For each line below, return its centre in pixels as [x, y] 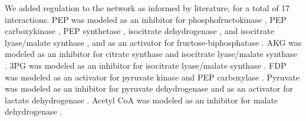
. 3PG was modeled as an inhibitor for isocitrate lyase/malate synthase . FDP [146, 65]
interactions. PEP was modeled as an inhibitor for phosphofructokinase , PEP [146, 19]
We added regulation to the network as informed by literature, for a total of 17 [147, 8]
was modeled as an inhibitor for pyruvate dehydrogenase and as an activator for [149, 88]
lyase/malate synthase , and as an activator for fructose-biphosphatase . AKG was [153, 42]
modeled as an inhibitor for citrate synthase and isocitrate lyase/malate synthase [151, 54]
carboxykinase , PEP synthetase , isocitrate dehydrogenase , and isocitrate [139, 31]
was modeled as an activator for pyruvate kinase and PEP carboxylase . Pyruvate [152, 77]
